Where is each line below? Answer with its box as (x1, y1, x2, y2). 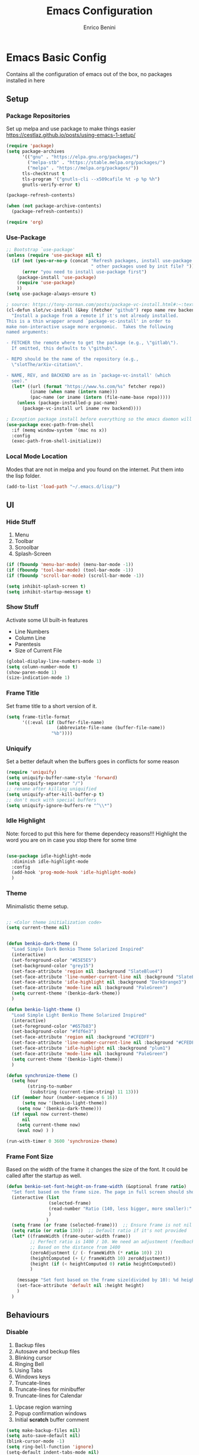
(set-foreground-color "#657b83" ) (11, 1023, 97, 1029)
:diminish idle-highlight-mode (11, 859, 89, 865)
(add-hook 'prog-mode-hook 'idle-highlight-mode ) (11, 869, 136, 876)
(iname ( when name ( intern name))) (30, 389, 118, 395)
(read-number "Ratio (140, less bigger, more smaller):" (48, 1206, 192, 1212)
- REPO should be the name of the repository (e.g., (6, 356, 139, 363)
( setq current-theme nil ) (6, 925, 70, 931)
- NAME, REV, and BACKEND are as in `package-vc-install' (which (6, 372, 171, 378)
